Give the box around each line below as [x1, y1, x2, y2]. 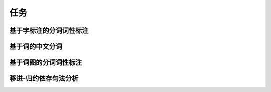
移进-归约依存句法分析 [9, 74, 79, 83]
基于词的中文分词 [9, 42, 62, 51]
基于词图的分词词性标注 [9, 58, 82, 67]
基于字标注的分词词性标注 [9, 26, 89, 35]
